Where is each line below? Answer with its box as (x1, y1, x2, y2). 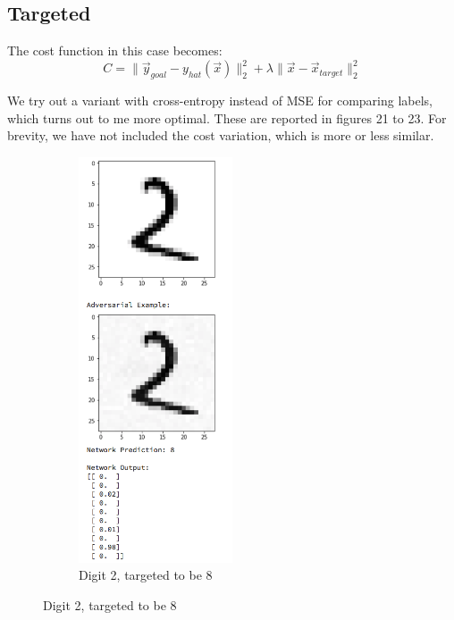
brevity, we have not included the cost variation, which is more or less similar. (7, 126, 434, 145)
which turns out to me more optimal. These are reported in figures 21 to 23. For (7, 108, 447, 127)
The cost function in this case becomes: (7, 41, 223, 60)
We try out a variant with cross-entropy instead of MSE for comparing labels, (7, 91, 433, 110)
